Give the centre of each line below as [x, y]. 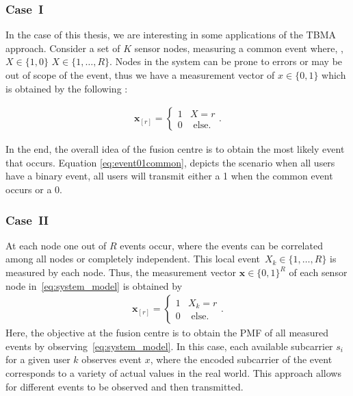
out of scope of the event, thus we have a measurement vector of [140, 75]
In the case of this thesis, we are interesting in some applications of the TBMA [171, 35]
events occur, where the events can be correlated [221, 245]
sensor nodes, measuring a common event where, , [239, 48]
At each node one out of [56, 245]
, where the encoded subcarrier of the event [241, 359]
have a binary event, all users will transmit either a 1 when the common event [169, 176]
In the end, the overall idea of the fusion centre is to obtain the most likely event [175, 149]
